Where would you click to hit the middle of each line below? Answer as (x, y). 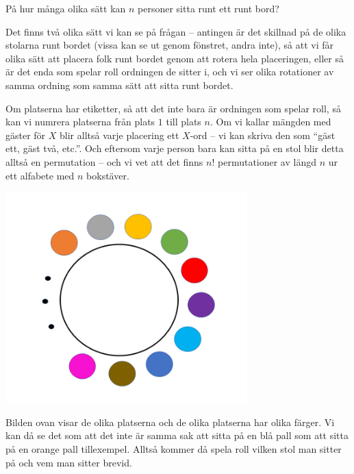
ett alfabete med (40, 175)
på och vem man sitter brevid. (69, 462)
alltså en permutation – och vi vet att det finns (104, 161)
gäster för (26, 135)
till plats (184, 122)
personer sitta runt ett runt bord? (208, 8)
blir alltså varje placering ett (119, 135)
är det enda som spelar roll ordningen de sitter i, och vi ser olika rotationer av (170, 72)
